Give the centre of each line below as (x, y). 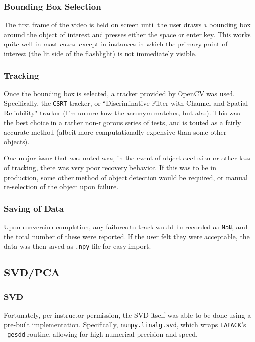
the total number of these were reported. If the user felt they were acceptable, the (127, 236)
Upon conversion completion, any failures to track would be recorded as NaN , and (126, 227)
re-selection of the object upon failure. (61, 187)
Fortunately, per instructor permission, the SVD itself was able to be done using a (127, 314)
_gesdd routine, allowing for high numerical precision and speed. (101, 334)
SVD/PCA (32, 272)
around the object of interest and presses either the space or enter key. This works (127, 34)
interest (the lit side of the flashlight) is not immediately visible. (100, 53)
